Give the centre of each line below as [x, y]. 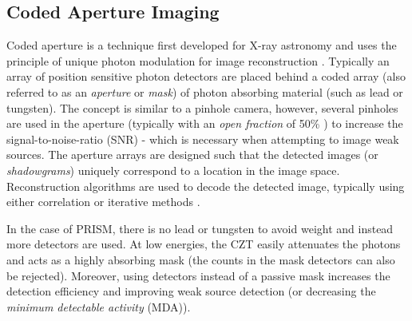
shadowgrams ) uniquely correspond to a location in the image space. [173, 170]
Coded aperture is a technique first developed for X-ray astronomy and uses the [202, 45]
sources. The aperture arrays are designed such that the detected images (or [192, 155]
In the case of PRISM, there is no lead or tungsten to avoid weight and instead [200, 228]
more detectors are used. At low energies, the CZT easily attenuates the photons [204, 244]
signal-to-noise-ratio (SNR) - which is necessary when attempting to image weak [203, 139]
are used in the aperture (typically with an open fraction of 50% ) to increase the [205, 123]
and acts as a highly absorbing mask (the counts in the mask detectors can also [201, 259]
